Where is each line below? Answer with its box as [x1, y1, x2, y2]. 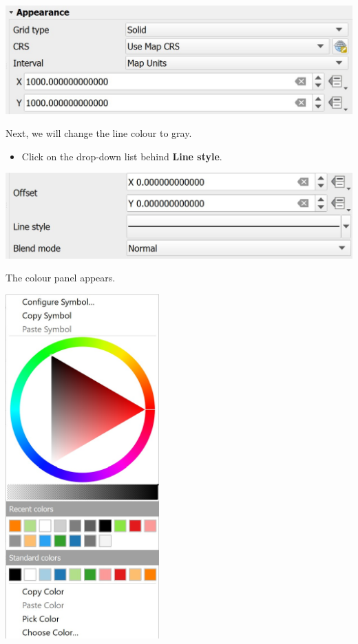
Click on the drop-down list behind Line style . [21, 149, 222, 163]
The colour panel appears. [6, 270, 116, 285]
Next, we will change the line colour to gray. [6, 126, 192, 140]
